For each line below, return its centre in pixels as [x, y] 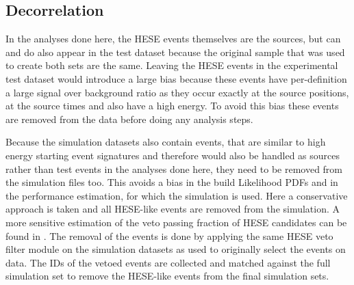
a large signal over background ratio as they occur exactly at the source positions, [177, 92]
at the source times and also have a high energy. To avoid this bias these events [172, 106]
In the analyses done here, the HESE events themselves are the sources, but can [173, 39]
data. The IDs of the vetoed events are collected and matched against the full [168, 262]
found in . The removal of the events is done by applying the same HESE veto [169, 235]
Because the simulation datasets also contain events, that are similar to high [166, 142]
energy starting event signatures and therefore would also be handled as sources [173, 155]
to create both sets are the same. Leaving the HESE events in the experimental [172, 65]
